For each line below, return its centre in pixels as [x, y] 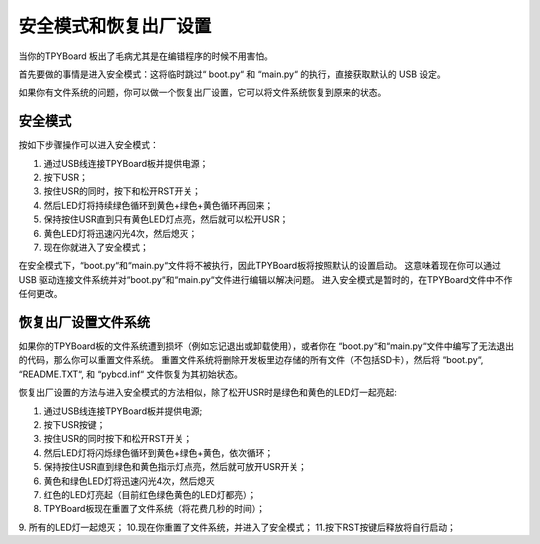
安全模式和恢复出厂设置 [115, 26]
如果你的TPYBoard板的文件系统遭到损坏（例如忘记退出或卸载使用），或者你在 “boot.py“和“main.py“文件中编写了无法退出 [266, 346]
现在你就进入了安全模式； [96, 247]
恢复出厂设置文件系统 [84, 321]
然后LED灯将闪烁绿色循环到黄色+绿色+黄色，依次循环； [158, 452]
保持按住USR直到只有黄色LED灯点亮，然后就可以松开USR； [166, 219]
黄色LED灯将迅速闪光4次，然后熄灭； [120, 233]
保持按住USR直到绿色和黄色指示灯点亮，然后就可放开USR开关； [175, 467]
